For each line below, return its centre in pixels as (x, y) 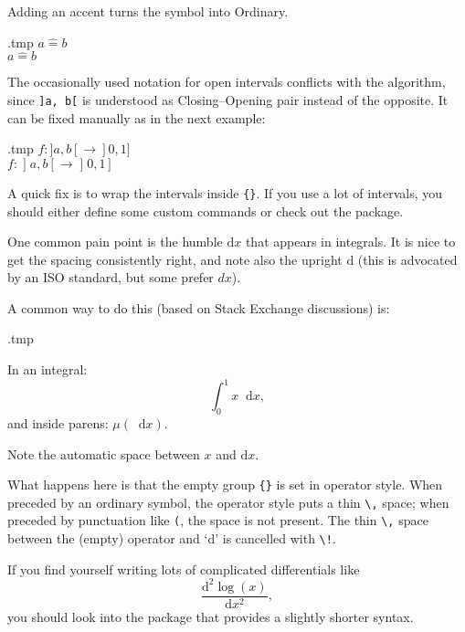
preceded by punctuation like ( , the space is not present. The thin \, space (218, 520)
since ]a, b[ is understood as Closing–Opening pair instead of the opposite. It (228, 100)
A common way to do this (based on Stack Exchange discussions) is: (199, 307)
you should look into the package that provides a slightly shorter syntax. (211, 616)
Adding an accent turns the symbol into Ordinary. (148, 11)
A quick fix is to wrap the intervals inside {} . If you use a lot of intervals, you (225, 192)
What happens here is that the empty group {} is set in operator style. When (225, 485)
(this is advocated (407, 259)
